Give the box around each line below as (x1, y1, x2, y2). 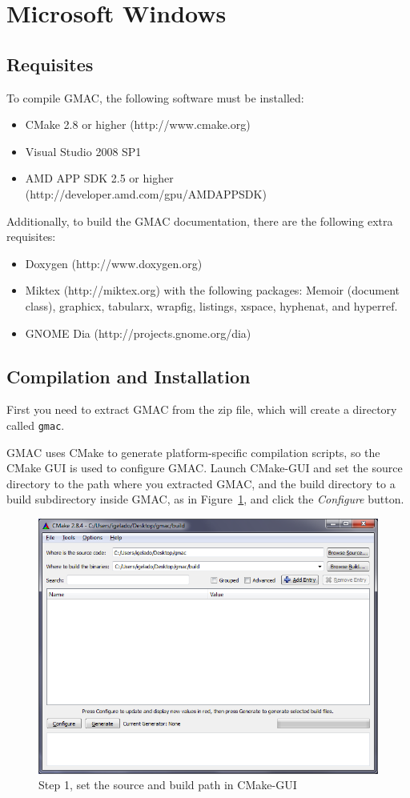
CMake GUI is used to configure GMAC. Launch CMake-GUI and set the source (6, 459, 403, 476)
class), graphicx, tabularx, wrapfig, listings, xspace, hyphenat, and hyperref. (25, 297, 398, 314)
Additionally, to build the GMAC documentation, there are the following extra (6, 212, 393, 229)
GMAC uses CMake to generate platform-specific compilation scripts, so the (6, 443, 380, 460)
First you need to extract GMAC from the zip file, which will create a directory (6, 401, 397, 418)
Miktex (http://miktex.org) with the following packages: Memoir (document (25, 282, 400, 299)
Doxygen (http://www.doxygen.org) (25, 255, 203, 271)
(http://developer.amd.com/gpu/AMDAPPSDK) (25, 185, 267, 202)
